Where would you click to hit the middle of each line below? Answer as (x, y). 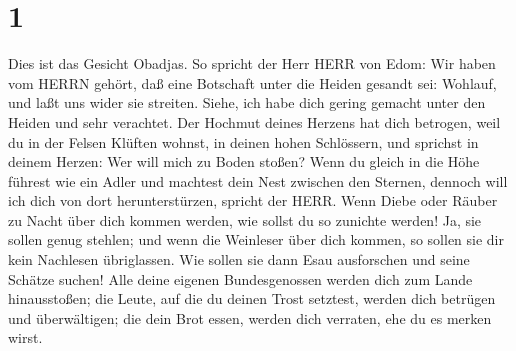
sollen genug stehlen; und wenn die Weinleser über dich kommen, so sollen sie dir (256, 239)
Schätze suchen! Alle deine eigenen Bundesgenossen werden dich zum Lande (240, 278)
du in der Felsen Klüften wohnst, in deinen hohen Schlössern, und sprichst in (243, 141)
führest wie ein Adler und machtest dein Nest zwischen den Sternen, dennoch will (258, 180)
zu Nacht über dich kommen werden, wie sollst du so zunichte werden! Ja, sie (245, 219)
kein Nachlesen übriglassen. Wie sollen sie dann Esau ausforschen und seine (239, 259)
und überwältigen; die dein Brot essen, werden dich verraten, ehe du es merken (250, 317)
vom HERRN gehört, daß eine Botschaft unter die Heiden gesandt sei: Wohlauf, (252, 82)
